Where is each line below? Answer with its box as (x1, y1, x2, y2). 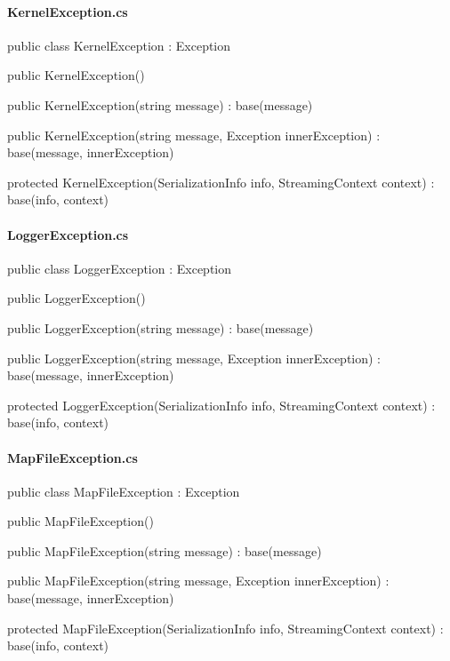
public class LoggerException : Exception (7, 259, 232, 277)
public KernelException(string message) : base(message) (7, 95, 313, 114)
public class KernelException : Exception (7, 36, 231, 54)
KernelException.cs (7, 2, 128, 20)
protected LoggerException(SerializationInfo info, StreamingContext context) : (7, 395, 436, 414)
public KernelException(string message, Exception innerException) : (7, 125, 381, 144)
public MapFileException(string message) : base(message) (7, 541, 322, 560)
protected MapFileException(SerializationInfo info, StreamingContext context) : (7, 618, 444, 637)
